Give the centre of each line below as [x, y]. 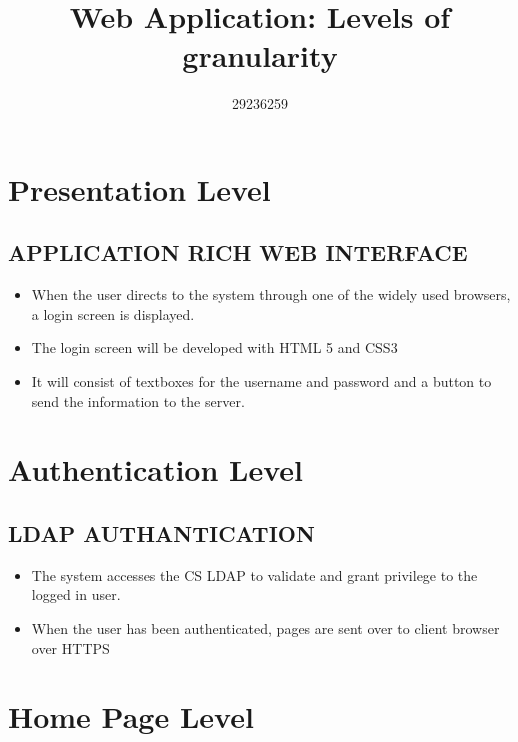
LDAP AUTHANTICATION [161, 533]
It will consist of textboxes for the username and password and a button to [261, 381]
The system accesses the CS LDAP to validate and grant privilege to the [254, 574]
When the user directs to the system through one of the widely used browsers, [271, 294]
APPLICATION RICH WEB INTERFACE [238, 252]
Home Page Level [131, 716]
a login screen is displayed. [113, 313]
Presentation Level [139, 188]
